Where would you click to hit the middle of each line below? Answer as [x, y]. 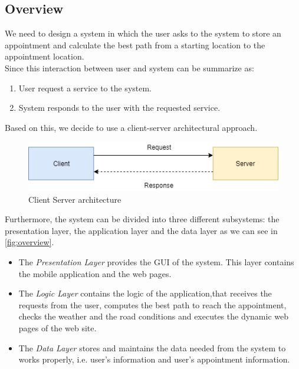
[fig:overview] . [29, 242]
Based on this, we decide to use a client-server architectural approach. [131, 127]
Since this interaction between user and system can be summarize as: [129, 67]
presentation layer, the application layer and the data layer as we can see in [141, 230]
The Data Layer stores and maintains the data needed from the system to [152, 347]
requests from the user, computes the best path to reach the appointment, [152, 304]
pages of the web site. [57, 327]
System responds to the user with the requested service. [119, 108]
